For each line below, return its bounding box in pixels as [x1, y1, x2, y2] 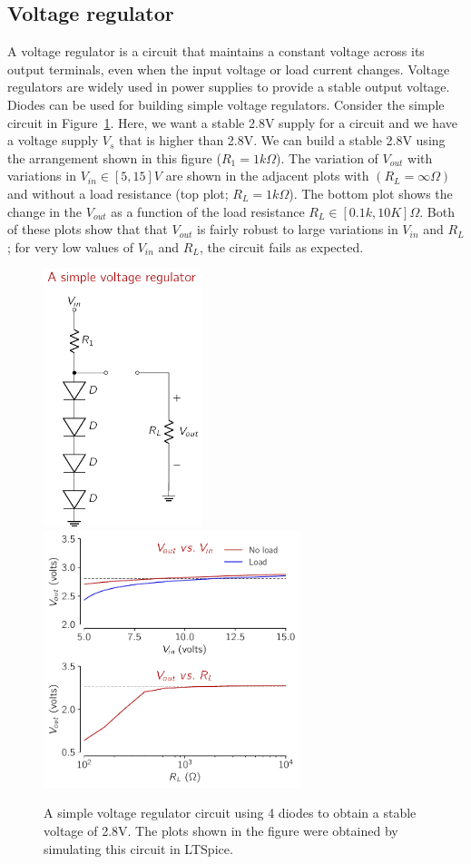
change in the [7, 201, 83, 221]
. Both [419, 201, 455, 221]
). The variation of [276, 148, 378, 167]
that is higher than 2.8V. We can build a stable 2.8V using [118, 131, 446, 150]
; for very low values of [7, 237, 133, 256]
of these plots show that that [7, 220, 168, 239]
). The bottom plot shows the [289, 183, 453, 202]
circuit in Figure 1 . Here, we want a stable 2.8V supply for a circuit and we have [7, 113, 457, 132]
